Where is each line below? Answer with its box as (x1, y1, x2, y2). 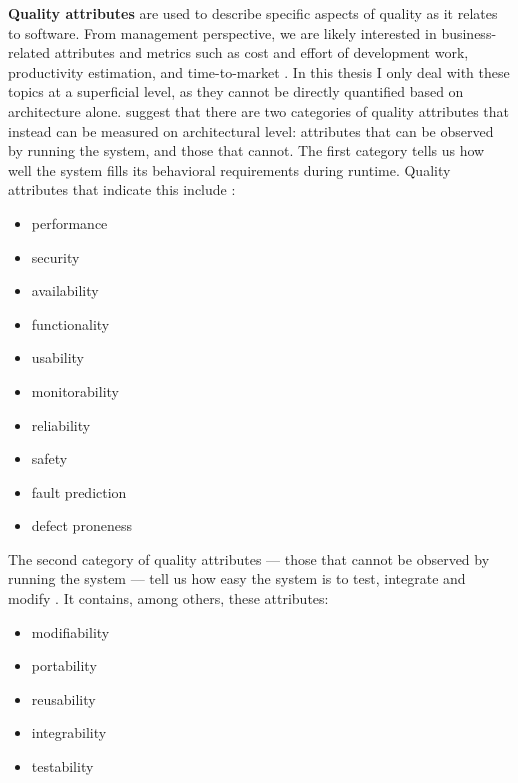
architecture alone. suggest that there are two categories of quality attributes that (8, 100, 510, 121)
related (8, 42, 51, 63)
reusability (31, 688, 96, 709)
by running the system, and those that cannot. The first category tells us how (8, 140, 485, 161)
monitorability (31, 380, 119, 401)
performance (31, 212, 108, 233)
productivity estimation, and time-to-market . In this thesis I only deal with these (8, 61, 510, 82)
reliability (31, 414, 91, 435)
